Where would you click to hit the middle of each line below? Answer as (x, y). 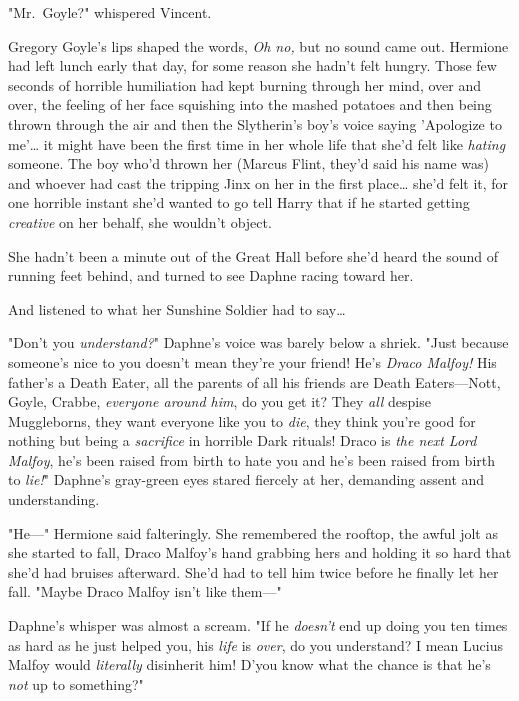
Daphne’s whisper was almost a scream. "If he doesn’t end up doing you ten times (258, 625)
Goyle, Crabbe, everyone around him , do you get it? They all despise (219, 401)
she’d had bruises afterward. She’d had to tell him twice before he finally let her (253, 571)
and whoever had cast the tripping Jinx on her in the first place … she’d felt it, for (258, 182)
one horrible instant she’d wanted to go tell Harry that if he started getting (239, 202)
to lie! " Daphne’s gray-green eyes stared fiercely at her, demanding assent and (246, 479)
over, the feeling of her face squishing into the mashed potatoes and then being (250, 104)
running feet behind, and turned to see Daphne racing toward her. (211, 275)
